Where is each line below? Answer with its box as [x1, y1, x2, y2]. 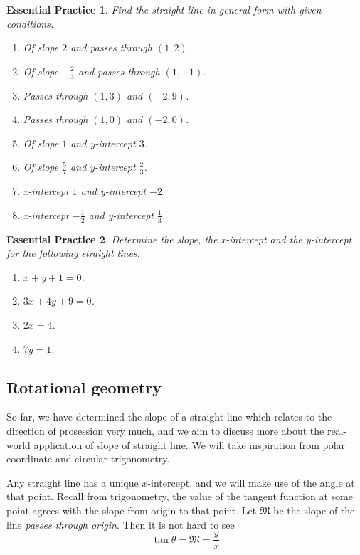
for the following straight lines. [6, 245, 140, 260]
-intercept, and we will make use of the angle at [147, 475, 355, 490]
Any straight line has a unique [6, 475, 139, 490]
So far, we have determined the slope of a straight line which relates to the [6, 409, 332, 424]
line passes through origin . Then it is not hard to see [6, 517, 235, 532]
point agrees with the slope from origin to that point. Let [6, 502, 257, 517]
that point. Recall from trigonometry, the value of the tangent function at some [6, 489, 353, 504]
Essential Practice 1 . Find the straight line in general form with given [6, 2, 322, 16]
